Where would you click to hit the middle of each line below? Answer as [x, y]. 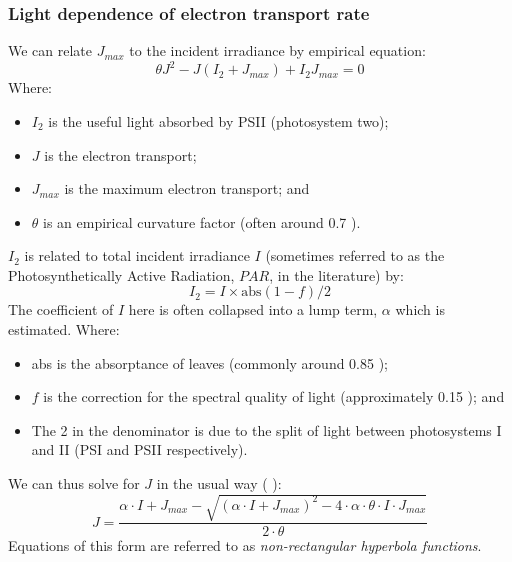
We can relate [50, 50]
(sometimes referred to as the [355, 255]
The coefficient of [61, 309]
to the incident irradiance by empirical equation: [277, 50]
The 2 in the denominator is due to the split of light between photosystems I [266, 429]
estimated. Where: [64, 329]
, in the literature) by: [336, 274]
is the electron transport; [120, 154]
